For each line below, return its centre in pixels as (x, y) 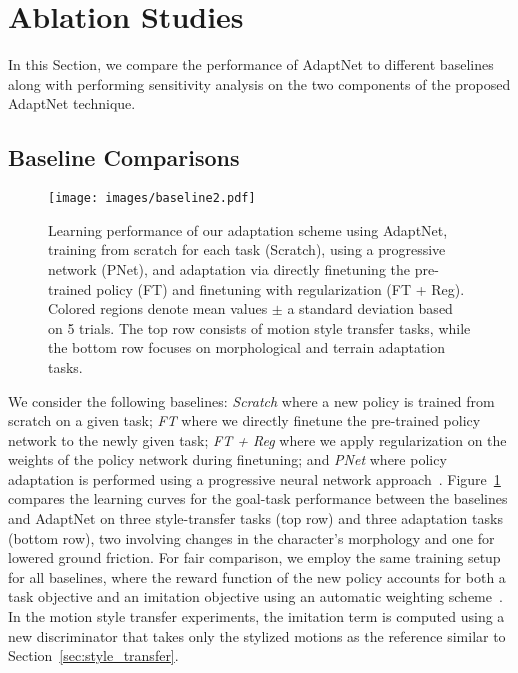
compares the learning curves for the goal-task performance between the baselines (258, 498)
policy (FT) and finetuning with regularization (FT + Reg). (280, 288)
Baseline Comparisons (124, 157)
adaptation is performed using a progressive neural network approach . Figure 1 (254, 478)
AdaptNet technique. (72, 103)
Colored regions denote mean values (158, 308)
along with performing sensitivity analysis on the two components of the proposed (259, 83)
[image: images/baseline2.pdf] (152, 198)
